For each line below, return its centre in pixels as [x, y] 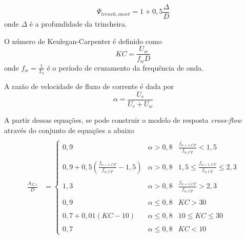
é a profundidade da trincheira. [78, 24]
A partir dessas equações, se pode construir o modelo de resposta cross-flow [123, 120]
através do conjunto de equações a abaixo [69, 130]
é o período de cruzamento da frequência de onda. [125, 67]
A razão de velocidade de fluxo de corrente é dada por [89, 86]
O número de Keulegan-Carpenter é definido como [83, 41]
